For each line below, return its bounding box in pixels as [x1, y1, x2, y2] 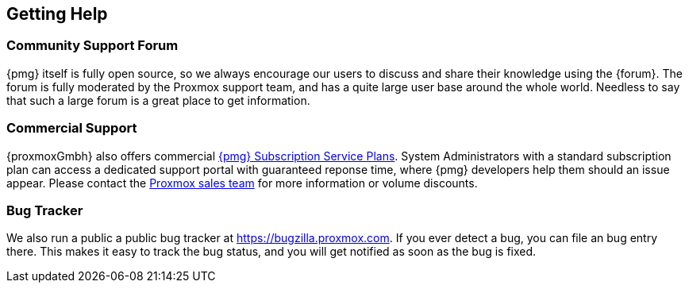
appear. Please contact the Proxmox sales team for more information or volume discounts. [6, 175, 478, 190]
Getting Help [6, 4, 108, 24]
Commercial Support [6, 120, 137, 137]
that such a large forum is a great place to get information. [6, 93, 310, 107]
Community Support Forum [6, 37, 179, 54]
